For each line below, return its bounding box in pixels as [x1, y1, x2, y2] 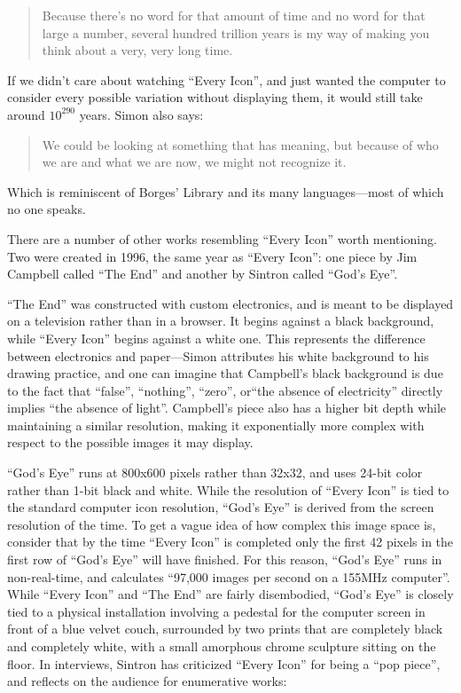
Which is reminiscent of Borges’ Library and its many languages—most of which [7, 182, 444, 201]
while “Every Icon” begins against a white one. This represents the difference [7, 328, 426, 347]
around [7, 105, 45, 123]
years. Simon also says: [79, 105, 204, 123]
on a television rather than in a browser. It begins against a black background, [7, 311, 434, 330]
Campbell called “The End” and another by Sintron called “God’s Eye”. [7, 264, 398, 283]
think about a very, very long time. [42, 41, 233, 59]
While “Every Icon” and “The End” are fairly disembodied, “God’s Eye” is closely [7, 585, 454, 603]
